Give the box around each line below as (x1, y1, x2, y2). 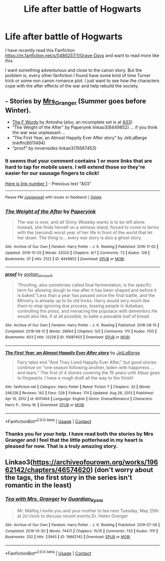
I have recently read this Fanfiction (5, 47, 75, 53)
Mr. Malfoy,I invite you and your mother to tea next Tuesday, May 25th (17, 508, 159, 514)
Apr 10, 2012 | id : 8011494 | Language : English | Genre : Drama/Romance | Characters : (5, 397, 153, 401)
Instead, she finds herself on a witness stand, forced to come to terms (17, 224, 160, 230)
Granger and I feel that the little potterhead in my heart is (5, 437, 143, 444)
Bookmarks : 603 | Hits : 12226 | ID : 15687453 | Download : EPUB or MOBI (5, 335, 130, 340)
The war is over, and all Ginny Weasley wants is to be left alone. (17, 219, 146, 225)
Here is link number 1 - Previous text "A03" (5, 181, 92, 187)
